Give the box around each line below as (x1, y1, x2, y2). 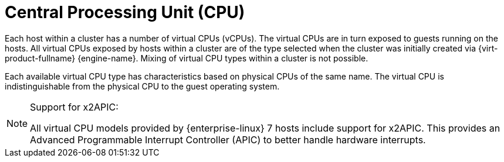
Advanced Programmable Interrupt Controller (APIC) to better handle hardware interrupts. (30, 133, 426, 146)
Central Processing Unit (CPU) (5, 2, 245, 22)
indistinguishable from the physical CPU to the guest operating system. (5, 81, 280, 91)
